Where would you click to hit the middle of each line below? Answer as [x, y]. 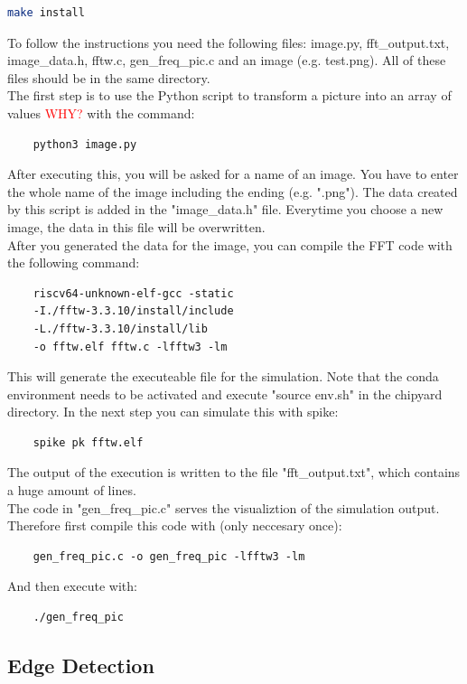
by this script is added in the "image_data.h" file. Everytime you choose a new [225, 209]
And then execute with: [72, 586]
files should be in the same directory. [109, 77]
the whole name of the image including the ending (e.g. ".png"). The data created [233, 191]
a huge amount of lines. [72, 490]
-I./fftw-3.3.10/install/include [133, 311]
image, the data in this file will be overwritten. [136, 226]
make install [46, 13]
